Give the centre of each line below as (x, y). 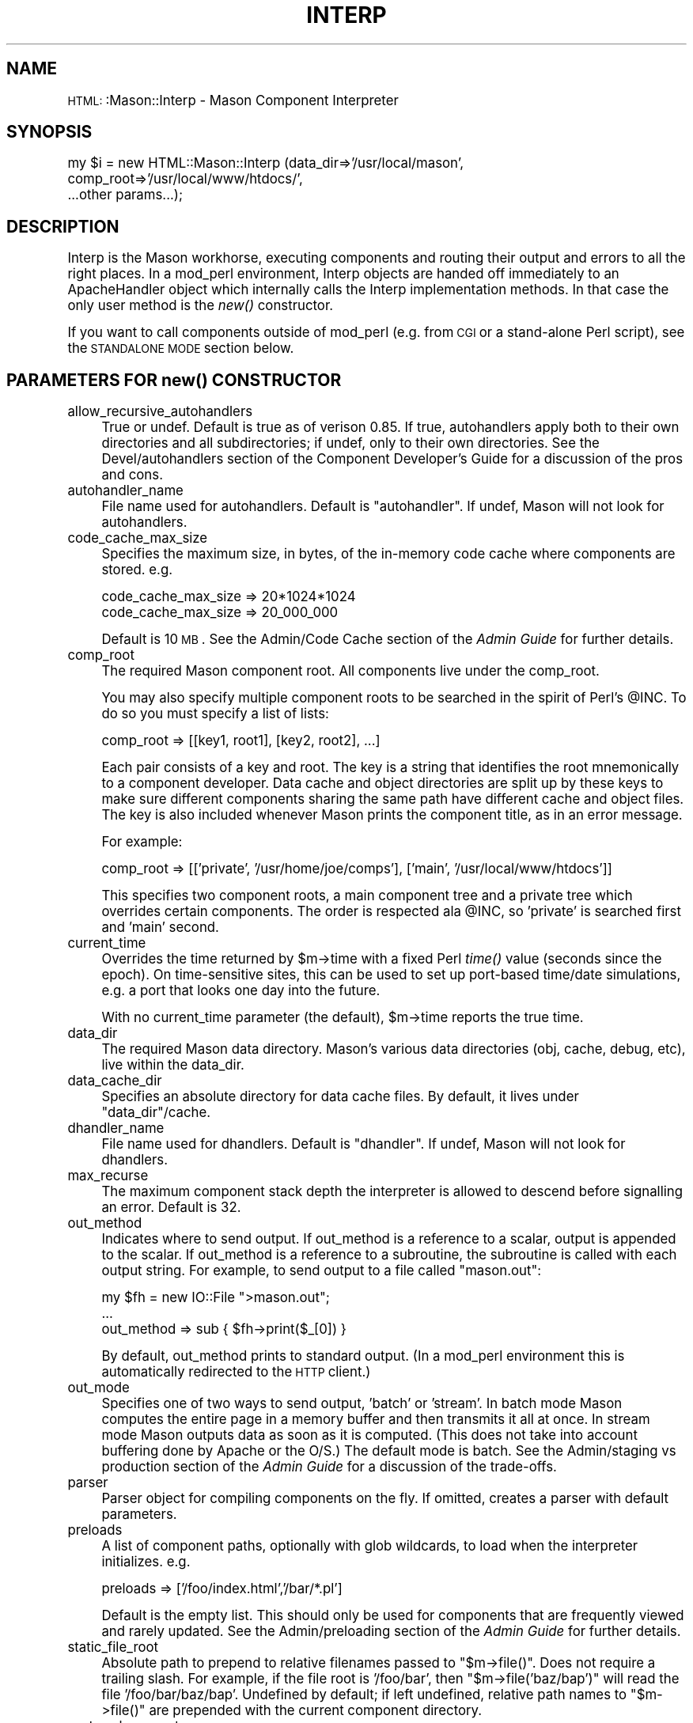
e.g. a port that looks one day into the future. (241, 991)
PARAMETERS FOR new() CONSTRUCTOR (174, 380)
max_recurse (108, 1176)
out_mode (98, 1388)
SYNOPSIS (49, 132)
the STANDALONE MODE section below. (181, 348)
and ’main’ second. (160, 928)
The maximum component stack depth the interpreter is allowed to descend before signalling (392, 1192)
